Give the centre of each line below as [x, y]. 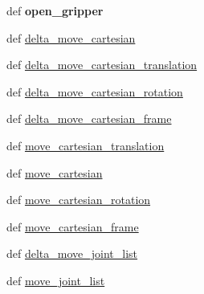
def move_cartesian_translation [86, 145]
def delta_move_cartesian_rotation [95, 91]
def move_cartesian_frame [73, 226]
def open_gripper [55, 10]
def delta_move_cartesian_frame [89, 118]
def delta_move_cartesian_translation [102, 65]
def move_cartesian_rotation [79, 200]
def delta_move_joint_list [72, 253]
